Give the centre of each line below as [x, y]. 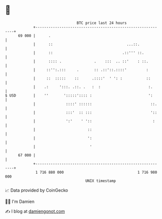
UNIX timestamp [101, 181]
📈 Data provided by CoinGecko [37, 190]
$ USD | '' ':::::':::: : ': [79, 95]
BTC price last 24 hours [102, 23]
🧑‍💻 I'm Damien [20, 201]
